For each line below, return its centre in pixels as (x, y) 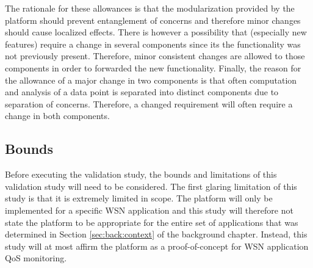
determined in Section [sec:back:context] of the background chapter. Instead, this (156, 234)
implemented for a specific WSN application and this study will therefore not (149, 210)
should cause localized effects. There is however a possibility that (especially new (156, 32)
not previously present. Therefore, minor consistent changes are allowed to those (155, 56)
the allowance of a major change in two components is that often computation (151, 80)
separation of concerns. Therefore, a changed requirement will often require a (149, 103)
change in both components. (57, 116)
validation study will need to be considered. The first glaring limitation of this (151, 186)
